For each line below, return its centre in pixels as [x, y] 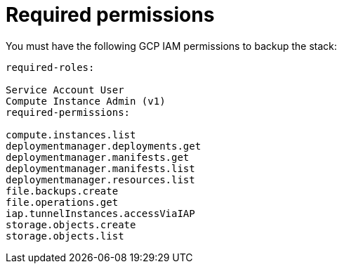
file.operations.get [62, 202]
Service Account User [65, 90]
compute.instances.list [71, 134]
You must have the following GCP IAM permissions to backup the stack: [171, 46]
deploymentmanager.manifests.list [100, 168]
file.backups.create [62, 191]
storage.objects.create [71, 224]
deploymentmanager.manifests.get [98, 157]
